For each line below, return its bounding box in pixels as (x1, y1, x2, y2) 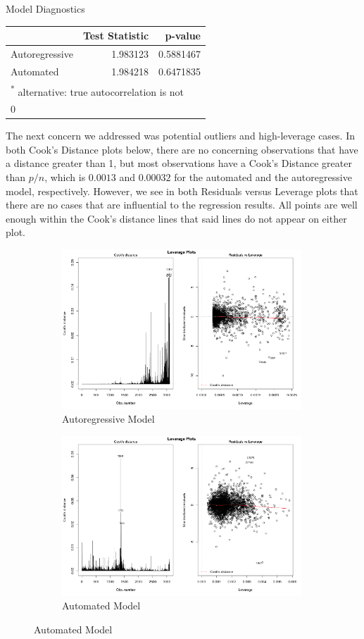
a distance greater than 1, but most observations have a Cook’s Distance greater (6, 156, 352, 170)
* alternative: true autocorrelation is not (11, 82, 184, 99)
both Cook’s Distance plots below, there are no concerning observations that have (6, 142, 358, 156)
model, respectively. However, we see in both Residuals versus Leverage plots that (6, 183, 358, 198)
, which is (44, 170, 86, 184)
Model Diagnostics (6, 1, 85, 15)
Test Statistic (82, 28, 149, 43)
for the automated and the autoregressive (174, 170, 352, 184)
